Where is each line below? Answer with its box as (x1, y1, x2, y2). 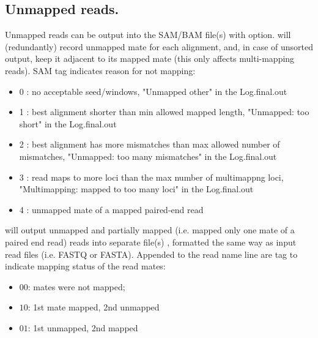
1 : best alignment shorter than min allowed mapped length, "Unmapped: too (19, 105, 309, 118)
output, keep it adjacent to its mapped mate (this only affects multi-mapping (5, 52, 295, 65)
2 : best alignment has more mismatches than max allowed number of (19, 138, 280, 151)
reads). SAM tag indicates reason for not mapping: (5, 64, 196, 77)
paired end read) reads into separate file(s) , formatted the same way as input (5, 235, 297, 248)
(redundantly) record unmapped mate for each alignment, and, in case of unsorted (5, 40, 313, 53)
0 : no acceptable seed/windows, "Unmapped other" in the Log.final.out (19, 85, 287, 97)
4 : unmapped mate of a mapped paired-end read (19, 203, 204, 216)
